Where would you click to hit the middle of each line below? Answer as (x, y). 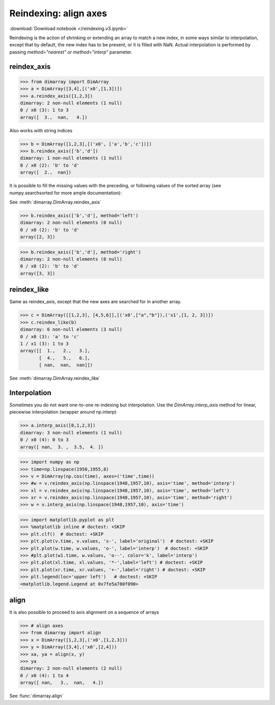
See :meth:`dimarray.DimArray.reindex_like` (55, 378)
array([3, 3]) (38, 273)
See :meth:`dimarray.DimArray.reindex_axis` (56, 202)
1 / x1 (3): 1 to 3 (44, 344)
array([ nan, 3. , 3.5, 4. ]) (62, 447)
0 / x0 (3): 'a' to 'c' (50, 336)
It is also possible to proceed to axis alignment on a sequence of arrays (84, 612)
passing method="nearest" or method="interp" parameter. (71, 52)
